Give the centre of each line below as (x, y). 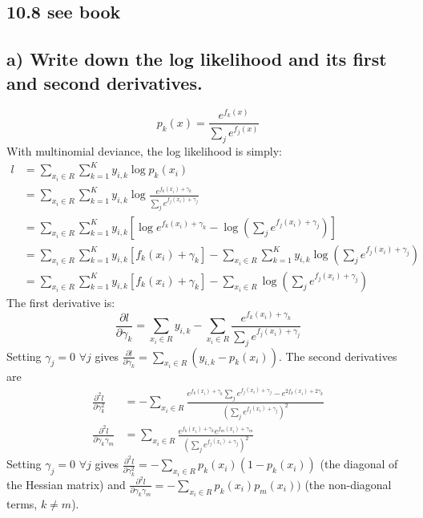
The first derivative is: (61, 302)
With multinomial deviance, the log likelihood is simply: (144, 151)
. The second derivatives (338, 356)
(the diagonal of (359, 464)
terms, (22, 504)
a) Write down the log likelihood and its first (197, 59)
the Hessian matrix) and (66, 484)
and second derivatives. (105, 82)
